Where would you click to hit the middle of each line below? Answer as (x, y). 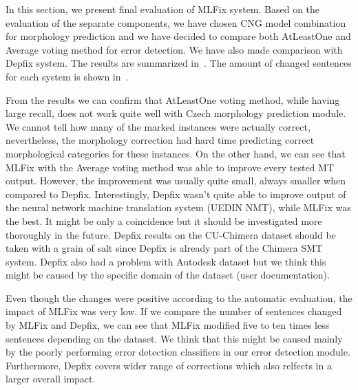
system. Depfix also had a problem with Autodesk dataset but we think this (166, 261)
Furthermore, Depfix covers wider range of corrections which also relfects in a (169, 365)
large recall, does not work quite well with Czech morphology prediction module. (176, 113)
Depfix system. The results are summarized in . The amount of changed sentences (179, 63)
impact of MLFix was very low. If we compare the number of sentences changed (174, 311)
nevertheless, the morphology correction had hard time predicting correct (160, 140)
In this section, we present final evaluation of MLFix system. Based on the (163, 9)
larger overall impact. (51, 379)
